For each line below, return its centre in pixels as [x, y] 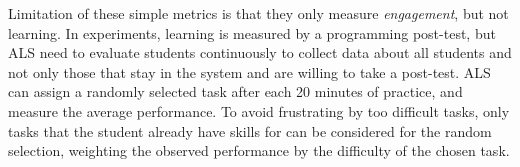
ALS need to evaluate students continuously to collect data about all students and [260, 52]
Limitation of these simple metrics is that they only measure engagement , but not [258, 13]
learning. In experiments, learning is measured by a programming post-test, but [252, 32]
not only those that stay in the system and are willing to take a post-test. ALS [249, 71]
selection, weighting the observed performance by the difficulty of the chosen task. [259, 150]
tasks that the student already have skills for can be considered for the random [250, 130]
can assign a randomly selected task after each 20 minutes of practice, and [235, 91]
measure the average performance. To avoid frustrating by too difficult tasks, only [259, 110]
